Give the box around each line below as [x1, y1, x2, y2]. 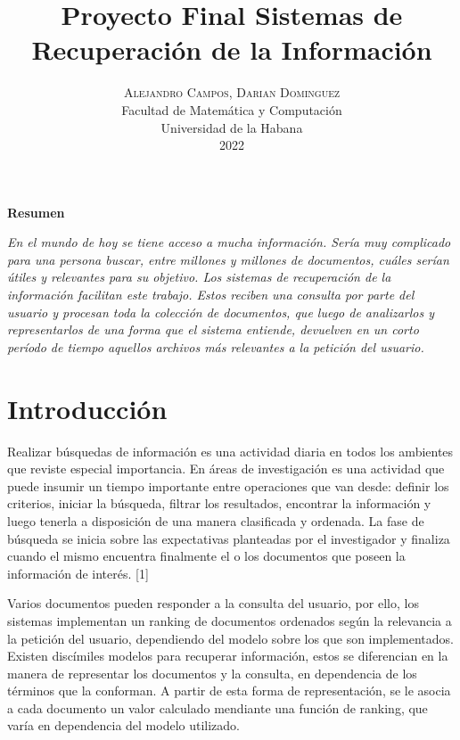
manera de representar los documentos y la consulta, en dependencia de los [7, 663, 417, 682]
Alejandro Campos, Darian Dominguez [123, 83, 341, 102]
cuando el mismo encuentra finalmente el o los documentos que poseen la [7, 547, 406, 565]
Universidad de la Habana [160, 118, 303, 136]
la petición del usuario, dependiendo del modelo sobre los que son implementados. [7, 629, 454, 647]
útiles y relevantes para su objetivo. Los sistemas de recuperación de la [7, 267, 391, 286]
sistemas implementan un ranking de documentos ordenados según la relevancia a [7, 611, 452, 629]
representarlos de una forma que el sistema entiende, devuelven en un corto [7, 320, 419, 339]
